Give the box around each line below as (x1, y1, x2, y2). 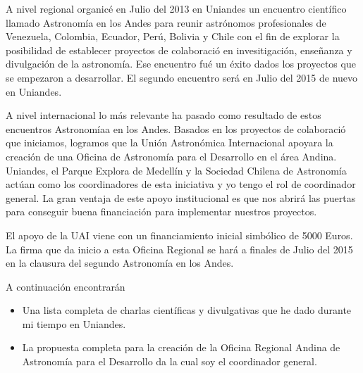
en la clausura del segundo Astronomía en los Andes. (6, 255, 234, 270)
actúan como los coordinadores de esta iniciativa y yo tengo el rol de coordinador (6, 177, 356, 191)
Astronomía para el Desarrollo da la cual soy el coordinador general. (22, 354, 317, 369)
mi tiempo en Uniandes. (22, 316, 126, 331)
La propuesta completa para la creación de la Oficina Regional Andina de (22, 340, 340, 355)
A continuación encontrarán (6, 279, 125, 293)
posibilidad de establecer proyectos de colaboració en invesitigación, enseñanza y (6, 42, 352, 57)
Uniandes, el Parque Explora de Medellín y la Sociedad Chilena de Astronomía (6, 163, 347, 177)
